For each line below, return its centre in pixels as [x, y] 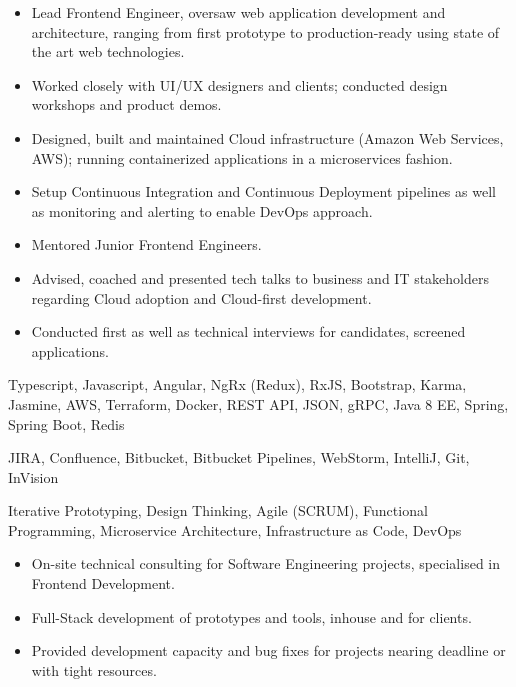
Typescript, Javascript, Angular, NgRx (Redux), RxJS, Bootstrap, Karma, [237, 384]
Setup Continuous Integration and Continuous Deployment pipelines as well [263, 191]
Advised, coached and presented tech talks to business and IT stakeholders [260, 277]
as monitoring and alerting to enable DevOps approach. [202, 210]
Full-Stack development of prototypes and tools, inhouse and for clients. [251, 616]
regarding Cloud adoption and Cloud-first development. [201, 297]
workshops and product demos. [126, 104]
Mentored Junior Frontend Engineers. [146, 244]
